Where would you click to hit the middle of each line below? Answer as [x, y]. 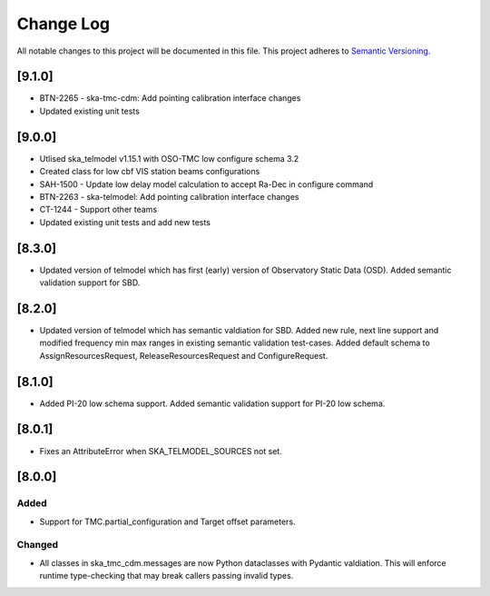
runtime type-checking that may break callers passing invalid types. [167, 576]
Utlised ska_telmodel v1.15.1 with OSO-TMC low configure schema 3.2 [169, 158]
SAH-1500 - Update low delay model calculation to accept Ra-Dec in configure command [206, 184]
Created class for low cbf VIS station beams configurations [150, 172]
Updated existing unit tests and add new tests [125, 222]
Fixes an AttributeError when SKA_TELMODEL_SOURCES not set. [161, 451]
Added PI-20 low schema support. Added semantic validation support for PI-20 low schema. [212, 403]
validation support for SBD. [90, 283]
